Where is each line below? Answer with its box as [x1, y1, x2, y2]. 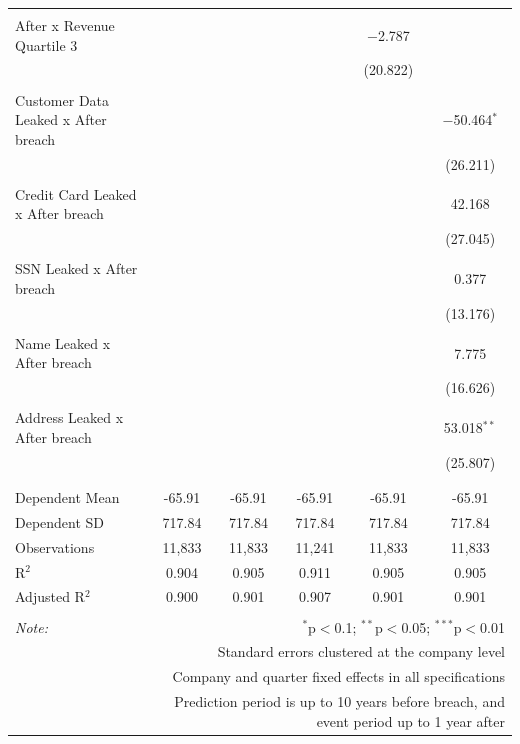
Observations [15, 536, 95, 557]
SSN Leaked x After [15, 258, 138, 279]
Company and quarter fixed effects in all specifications [172, 666, 505, 687]
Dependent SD [15, 511, 105, 532]
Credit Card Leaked [15, 183, 137, 204]
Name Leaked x [15, 332, 111, 353]
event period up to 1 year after [316, 710, 505, 731]
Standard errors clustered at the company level [217, 641, 505, 662]
